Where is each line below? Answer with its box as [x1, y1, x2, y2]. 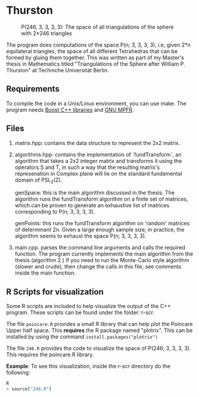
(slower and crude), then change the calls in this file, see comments [14, 263, 182, 270]
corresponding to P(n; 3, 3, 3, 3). [14, 208, 95, 216]
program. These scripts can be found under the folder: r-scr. [6, 309, 155, 316]
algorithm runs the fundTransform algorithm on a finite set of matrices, [14, 195, 189, 203]
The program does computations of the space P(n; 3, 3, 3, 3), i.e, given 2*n [6, 41, 191, 48]
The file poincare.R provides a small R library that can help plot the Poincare [6, 321, 193, 328]
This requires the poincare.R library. [6, 351, 94, 358]
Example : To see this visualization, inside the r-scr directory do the [6, 362, 171, 370]
